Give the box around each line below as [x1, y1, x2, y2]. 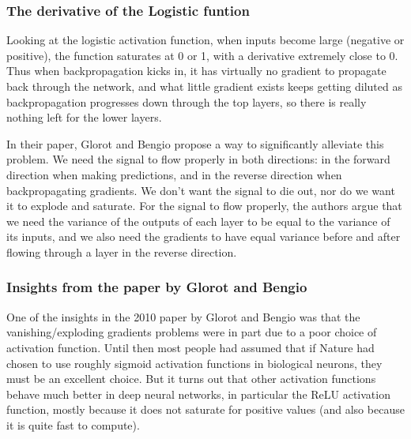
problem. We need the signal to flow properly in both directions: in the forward [6, 151, 390, 167]
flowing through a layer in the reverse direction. [6, 243, 237, 260]
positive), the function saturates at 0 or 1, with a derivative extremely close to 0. [6, 47, 398, 63]
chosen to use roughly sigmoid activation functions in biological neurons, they [6, 355, 383, 371]
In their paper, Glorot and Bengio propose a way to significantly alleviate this [6, 135, 384, 152]
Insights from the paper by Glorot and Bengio [6, 277, 307, 297]
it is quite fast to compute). [6, 416, 140, 433]
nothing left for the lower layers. [6, 109, 162, 126]
